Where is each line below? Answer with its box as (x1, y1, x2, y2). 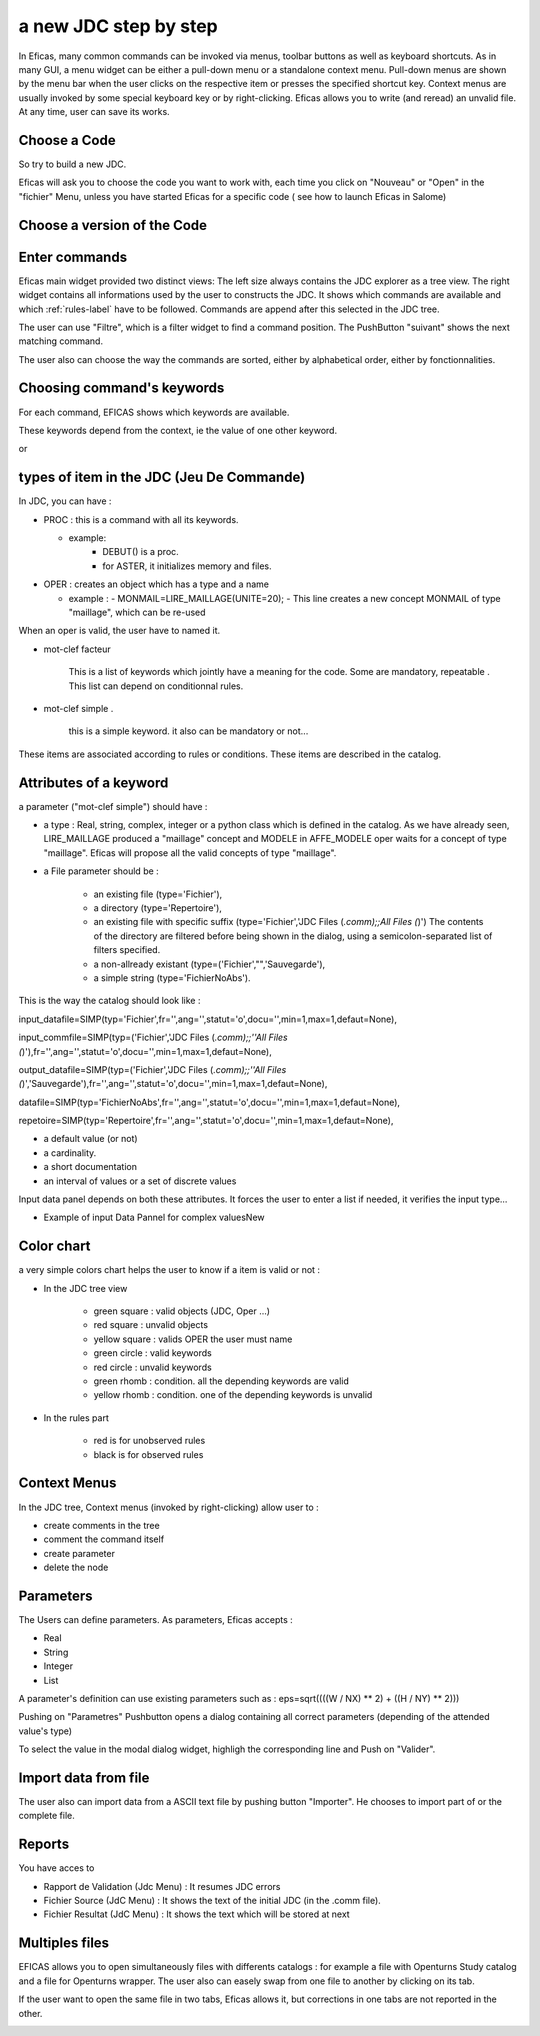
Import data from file (18, 1769, 150, 1786)
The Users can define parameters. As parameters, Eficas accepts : (18, 1613, 294, 1625)
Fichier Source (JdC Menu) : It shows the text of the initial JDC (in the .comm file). (43, 1895, 382, 1907)
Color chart (18, 1238, 91, 1255)
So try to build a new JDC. (18, 158, 127, 170)
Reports (18, 1836, 70, 1853)
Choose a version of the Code (18, 216, 208, 234)
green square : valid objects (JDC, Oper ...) (93, 1305, 270, 1317)
